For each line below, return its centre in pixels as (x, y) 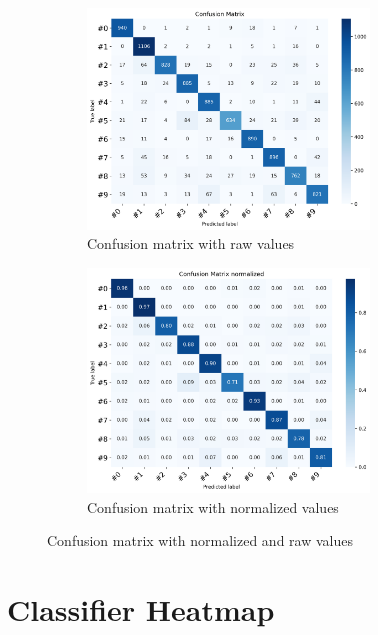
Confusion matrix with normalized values (213, 506)
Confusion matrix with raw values (191, 243)
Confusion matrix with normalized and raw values (200, 540)
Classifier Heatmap (141, 609)
